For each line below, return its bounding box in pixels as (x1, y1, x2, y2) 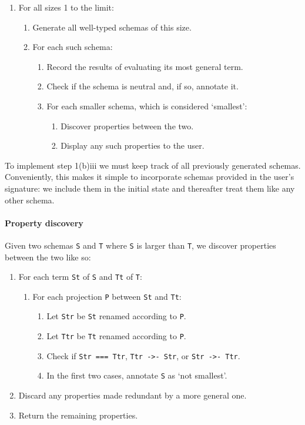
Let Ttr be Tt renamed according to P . (46, 330, 186, 342)
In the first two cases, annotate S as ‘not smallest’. (46, 369, 227, 382)
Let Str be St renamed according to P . (46, 310, 186, 322)
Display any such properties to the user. (61, 139, 205, 152)
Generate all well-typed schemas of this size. (32, 21, 192, 33)
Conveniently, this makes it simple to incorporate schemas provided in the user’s (5, 170, 294, 183)
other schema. (5, 193, 55, 206)
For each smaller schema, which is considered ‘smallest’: (46, 99, 247, 112)
